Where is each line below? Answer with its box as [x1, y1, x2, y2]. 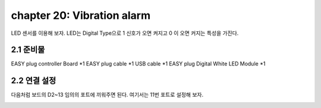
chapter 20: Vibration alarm [11, 9, 151, 22]
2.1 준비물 [11, 45, 45, 55]
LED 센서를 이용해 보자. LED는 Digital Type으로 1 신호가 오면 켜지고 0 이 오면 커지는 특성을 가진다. [11, 30, 239, 37]
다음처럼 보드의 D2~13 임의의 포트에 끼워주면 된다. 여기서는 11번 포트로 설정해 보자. [11, 91, 204, 99]
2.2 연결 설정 [11, 76, 56, 86]
